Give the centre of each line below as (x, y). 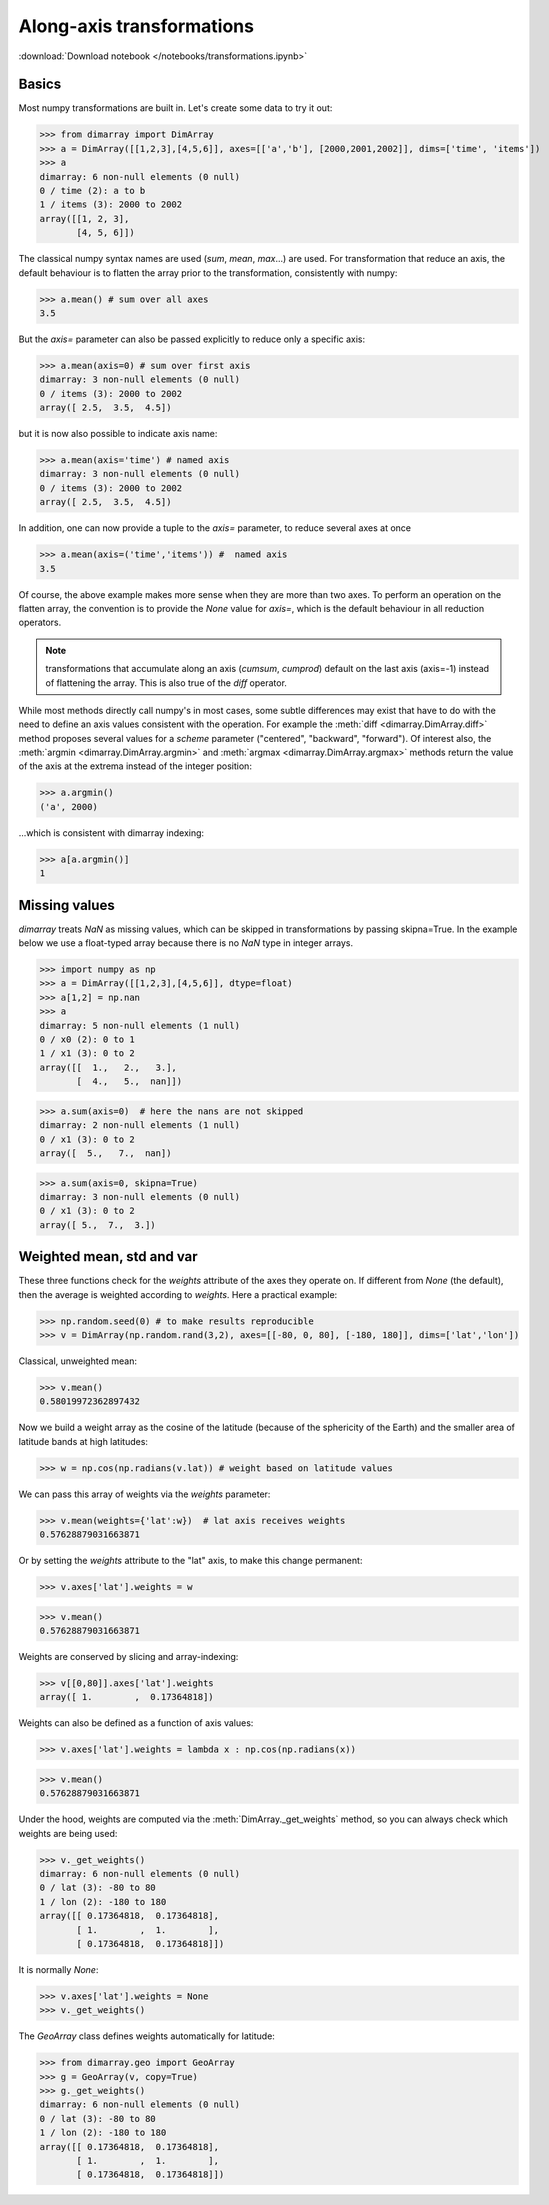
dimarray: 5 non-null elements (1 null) (139, 1025)
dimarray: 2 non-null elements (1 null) (139, 1125)
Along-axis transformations (136, 26)
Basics (40, 84)
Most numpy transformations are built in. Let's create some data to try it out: (175, 108)
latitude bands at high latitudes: (83, 1441)
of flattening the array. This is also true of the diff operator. (166, 682)
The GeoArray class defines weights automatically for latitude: (146, 2036)
